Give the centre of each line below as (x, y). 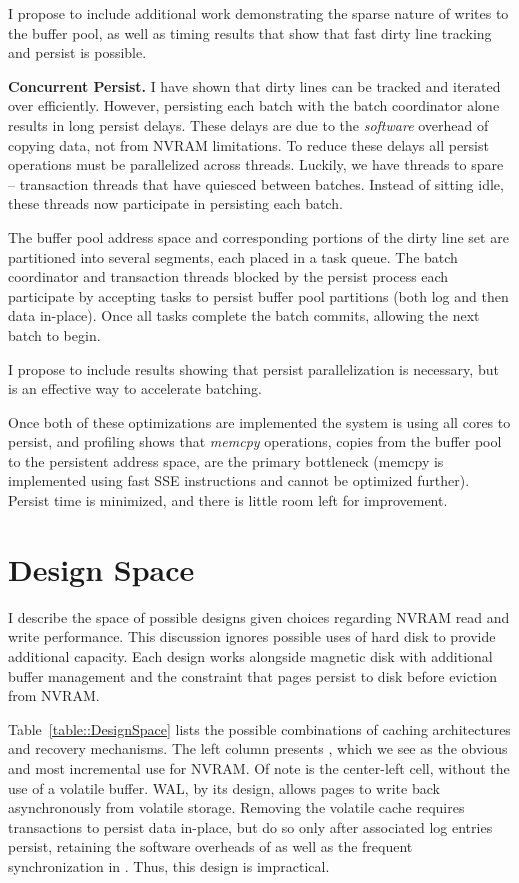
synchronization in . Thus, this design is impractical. (169, 865)
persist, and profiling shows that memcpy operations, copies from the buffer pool (255, 441)
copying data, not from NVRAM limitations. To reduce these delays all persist (248, 144)
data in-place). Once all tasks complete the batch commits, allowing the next (244, 315)
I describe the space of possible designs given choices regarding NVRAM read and (259, 616)
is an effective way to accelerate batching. (135, 388)
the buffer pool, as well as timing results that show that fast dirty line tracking (250, 32)
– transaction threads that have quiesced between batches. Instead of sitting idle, (256, 183)
